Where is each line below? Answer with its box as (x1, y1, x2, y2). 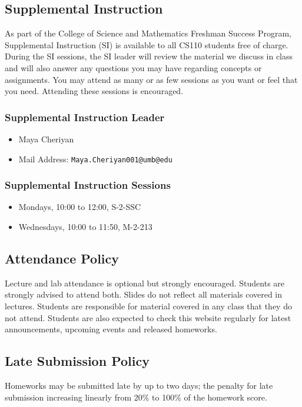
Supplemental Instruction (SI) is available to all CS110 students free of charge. (5, 38, 288, 51)
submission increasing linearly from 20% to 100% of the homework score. (5, 391, 267, 403)
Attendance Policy (5, 249, 120, 268)
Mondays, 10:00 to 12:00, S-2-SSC (18, 201, 141, 213)
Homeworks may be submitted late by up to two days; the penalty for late (5, 379, 273, 392)
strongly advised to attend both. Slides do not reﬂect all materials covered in (5, 288, 283, 301)
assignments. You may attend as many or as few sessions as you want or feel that (5, 73, 298, 85)
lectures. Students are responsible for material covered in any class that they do (5, 300, 292, 312)
